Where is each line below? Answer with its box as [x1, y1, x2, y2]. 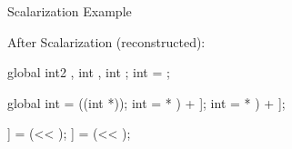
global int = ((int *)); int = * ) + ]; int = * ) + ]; [7, 93, 286, 112]
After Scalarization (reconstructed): [7, 32, 206, 51]
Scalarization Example [7, 2, 132, 20]
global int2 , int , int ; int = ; [7, 63, 170, 82]
